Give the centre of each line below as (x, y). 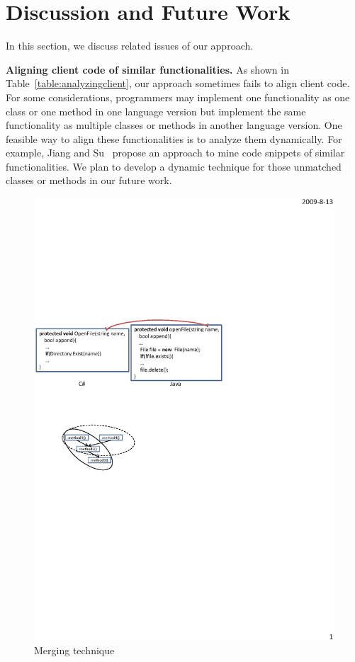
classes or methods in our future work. (89, 180)
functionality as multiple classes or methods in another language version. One (174, 125)
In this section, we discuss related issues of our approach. (130, 46)
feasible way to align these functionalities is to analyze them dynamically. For (174, 138)
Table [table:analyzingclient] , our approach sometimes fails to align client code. (178, 83)
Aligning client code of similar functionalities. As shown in (147, 69)
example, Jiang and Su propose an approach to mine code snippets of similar (175, 153)
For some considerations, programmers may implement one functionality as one (178, 97)
